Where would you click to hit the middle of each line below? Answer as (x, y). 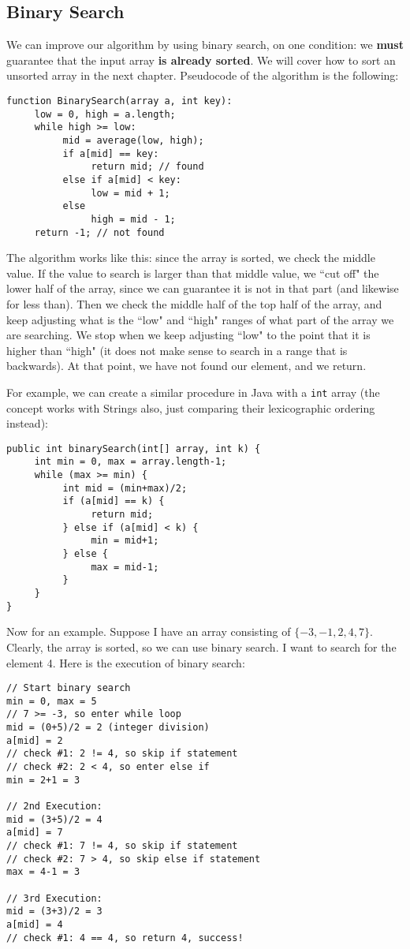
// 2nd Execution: (54, 807)
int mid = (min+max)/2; (125, 488)
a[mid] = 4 (35, 924)
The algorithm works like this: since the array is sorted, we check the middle (191, 258)
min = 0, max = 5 (52, 701)
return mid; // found (147, 167)
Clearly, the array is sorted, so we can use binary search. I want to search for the (201, 646)
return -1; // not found (99, 232)
